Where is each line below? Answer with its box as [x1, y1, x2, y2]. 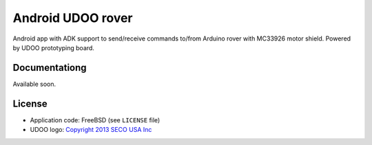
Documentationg [12, 62, 87, 74]
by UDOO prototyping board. [12, 43, 94, 52]
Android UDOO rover [12, 10, 133, 25]
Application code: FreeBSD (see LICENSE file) [30, 115, 161, 124]
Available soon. [12, 80, 56, 88]
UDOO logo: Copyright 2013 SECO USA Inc [30, 126, 152, 134]
